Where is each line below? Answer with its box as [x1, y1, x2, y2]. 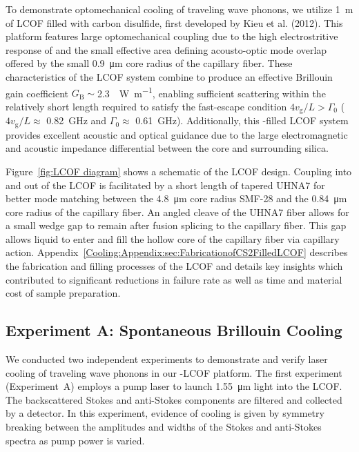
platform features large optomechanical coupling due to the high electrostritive [6, 29, 338, 43]
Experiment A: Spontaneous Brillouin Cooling [6, 320, 342, 341]
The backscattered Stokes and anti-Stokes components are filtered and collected [6, 392, 342, 406]
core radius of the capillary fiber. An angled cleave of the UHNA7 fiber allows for [6, 204, 349, 219]
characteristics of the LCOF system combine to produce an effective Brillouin [6, 69, 333, 83]
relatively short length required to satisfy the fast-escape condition [6, 99, 287, 113]
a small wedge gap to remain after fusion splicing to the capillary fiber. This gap [6, 218, 347, 233]
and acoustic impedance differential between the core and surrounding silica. [6, 141, 329, 155]
